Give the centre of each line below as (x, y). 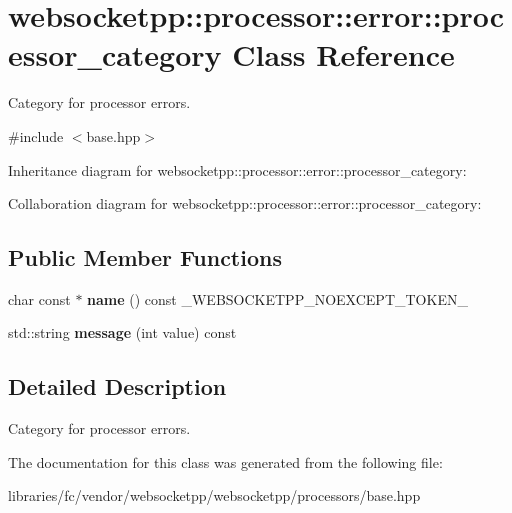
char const (39, 298)
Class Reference (343, 54)
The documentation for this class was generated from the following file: (225, 461)
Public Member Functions (145, 257)
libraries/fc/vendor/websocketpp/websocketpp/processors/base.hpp (214, 495)
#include (36, 135)
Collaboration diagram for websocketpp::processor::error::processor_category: (245, 203)
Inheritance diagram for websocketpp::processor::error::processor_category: (237, 169)
